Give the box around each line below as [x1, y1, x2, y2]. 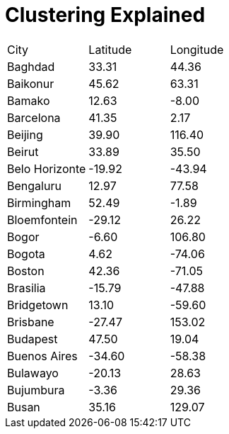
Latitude [88, 42, 132, 57]
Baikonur [7, 76, 54, 91]
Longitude [170, 42, 224, 57]
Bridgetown [7, 297, 69, 312]
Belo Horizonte [7, 161, 86, 176]
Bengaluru [7, 178, 61, 193]
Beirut [7, 144, 39, 159]
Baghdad [7, 59, 55, 74]
